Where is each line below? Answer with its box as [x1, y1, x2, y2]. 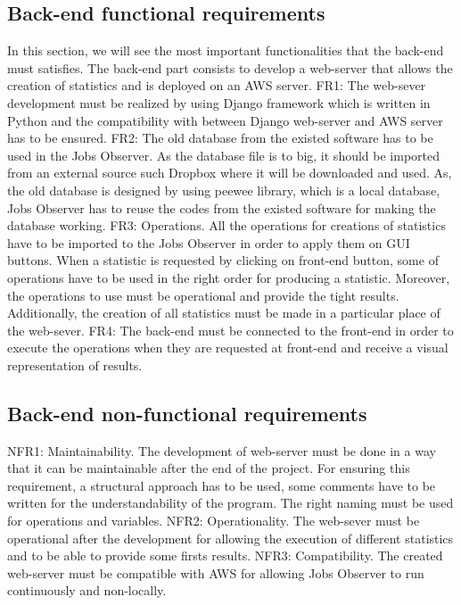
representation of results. [7, 355, 143, 374]
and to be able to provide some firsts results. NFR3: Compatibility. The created [7, 546, 443, 565]
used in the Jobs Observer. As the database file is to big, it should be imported [7, 145, 440, 164]
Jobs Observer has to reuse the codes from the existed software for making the [7, 198, 436, 217]
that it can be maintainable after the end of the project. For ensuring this [7, 459, 410, 477]
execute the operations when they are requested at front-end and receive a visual [7, 338, 449, 357]
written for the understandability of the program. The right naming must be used [7, 493, 454, 512]
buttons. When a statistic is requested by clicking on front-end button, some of [7, 251, 439, 269]
